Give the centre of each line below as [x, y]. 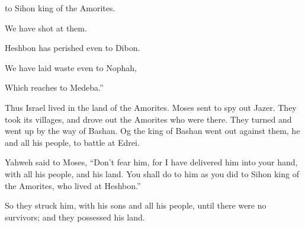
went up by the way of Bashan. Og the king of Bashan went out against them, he [152, 131]
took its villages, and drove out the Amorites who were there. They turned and [148, 119]
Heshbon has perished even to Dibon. [73, 48]
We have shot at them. [46, 28]
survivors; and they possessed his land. [75, 217]
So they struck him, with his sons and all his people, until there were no [136, 205]
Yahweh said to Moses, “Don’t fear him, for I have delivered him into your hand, [151, 162]
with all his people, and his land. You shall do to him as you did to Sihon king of [152, 173]
